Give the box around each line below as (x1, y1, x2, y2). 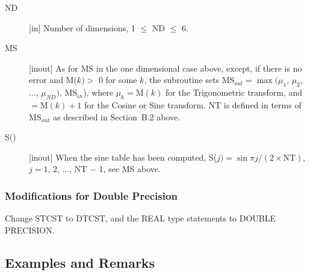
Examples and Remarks (5, 253, 155, 271)
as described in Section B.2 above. (52, 110, 181, 123)
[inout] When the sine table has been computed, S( (29, 150, 217, 163)
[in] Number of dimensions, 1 (29, 21, 135, 34)
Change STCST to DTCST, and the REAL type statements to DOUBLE (5, 212, 276, 224)
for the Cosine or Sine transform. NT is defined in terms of (84, 98, 302, 111)
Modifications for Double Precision (5, 188, 178, 203)
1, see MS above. (99, 162, 161, 175)
